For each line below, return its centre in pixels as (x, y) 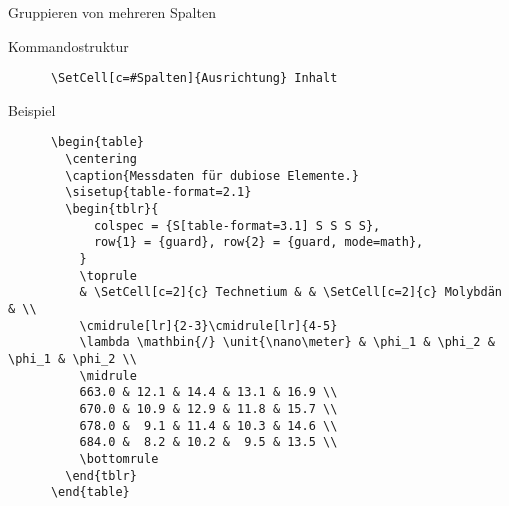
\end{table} (90, 492)
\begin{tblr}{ (112, 209)
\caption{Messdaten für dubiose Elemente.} (212, 175)
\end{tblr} (101, 475)
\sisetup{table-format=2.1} (158, 192)
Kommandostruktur (68, 45)
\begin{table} (97, 142)
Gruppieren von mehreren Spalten (112, 12)
